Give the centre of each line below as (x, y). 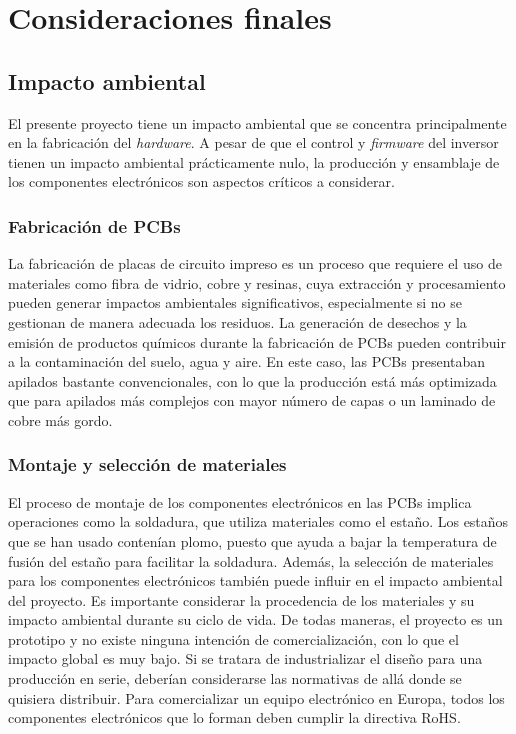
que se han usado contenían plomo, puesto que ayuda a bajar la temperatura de (252, 540)
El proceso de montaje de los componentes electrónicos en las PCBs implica (240, 501)
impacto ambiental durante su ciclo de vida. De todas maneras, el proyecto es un (255, 619)
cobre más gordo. (60, 419)
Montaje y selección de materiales (147, 464)
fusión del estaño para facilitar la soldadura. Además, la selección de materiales (251, 560)
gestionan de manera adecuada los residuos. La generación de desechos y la (237, 321)
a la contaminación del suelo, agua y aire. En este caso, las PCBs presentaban (247, 361)
